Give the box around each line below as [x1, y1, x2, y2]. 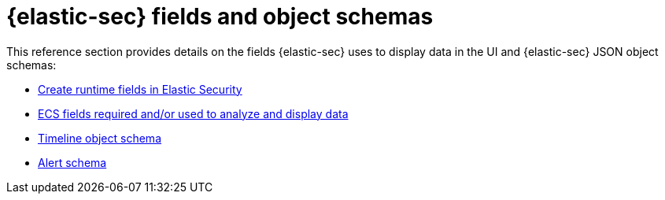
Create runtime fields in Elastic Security [38, 82, 242, 96]
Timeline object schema [38, 131, 161, 145]
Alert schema [38, 155, 107, 169]
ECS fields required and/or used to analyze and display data [38, 106, 349, 120]
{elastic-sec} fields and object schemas [6, 3, 434, 30]
